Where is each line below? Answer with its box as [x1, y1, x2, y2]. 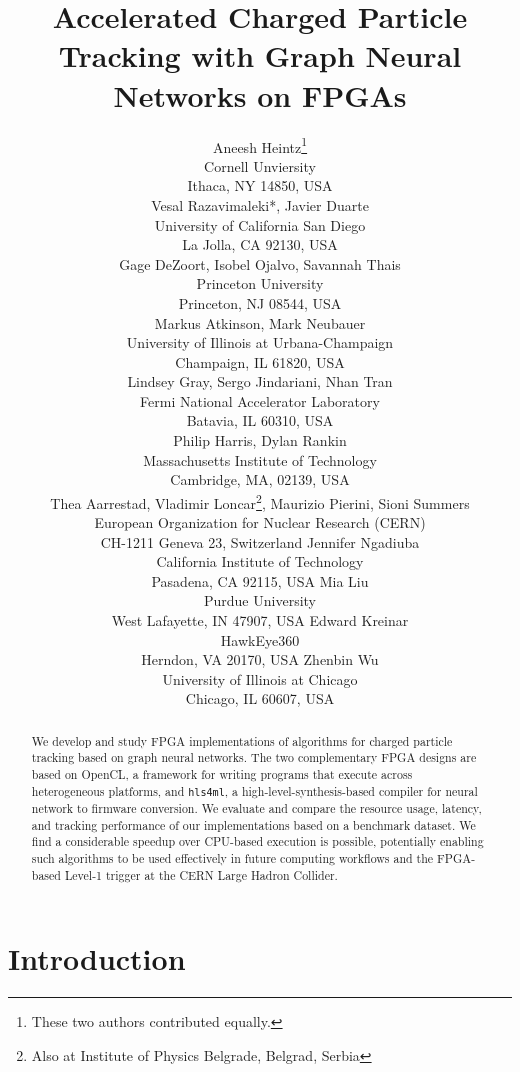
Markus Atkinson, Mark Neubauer [154, 312, 366, 333]
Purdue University [204, 590, 316, 611]
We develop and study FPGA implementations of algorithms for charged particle [31, 732, 453, 749]
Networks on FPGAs [113, 74, 407, 115]
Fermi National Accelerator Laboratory [140, 390, 380, 411]
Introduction [8, 938, 186, 979]
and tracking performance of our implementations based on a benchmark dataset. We [31, 816, 476, 833]
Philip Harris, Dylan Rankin [173, 430, 347, 451]
